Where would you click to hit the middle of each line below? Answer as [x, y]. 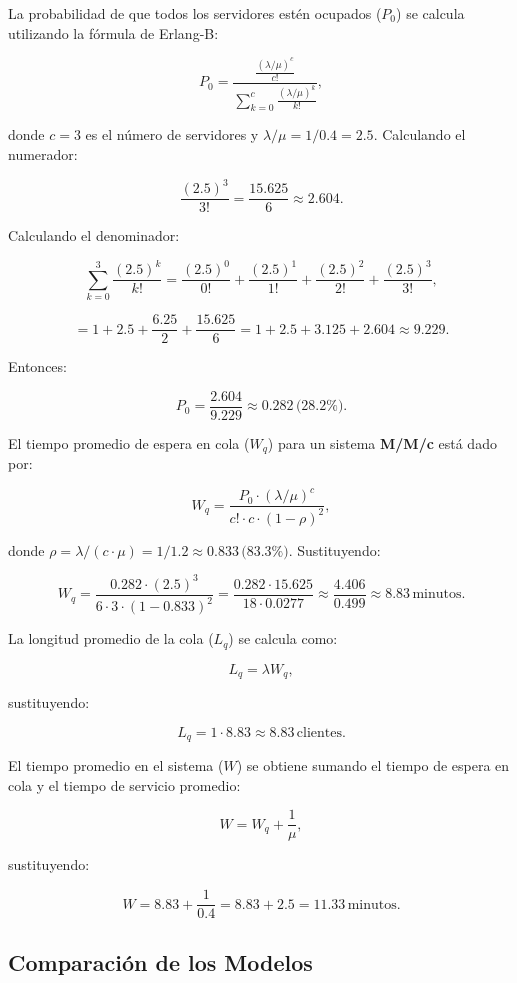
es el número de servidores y [172, 134]
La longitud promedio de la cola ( [111, 638]
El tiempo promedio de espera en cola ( [129, 442]
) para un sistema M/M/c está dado [382, 442]
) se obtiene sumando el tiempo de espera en [373, 765]
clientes [319, 732]
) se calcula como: [283, 638]
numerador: [43, 154]
